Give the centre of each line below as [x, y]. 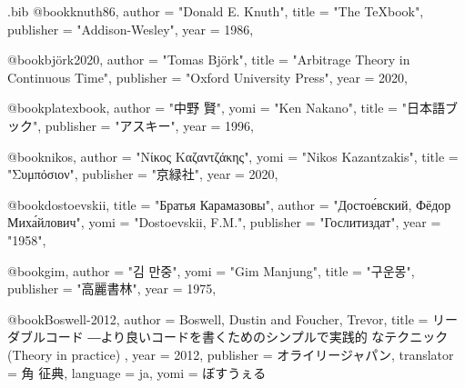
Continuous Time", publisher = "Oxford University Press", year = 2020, [208, 77]
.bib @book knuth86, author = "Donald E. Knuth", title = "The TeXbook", [216, 11]
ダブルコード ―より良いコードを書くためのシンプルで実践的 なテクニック [228, 337]
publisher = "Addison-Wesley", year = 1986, [131, 29]
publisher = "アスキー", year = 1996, [149, 125]
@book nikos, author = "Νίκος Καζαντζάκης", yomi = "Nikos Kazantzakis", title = [233, 156]
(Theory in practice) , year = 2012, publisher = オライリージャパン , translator [231, 354]
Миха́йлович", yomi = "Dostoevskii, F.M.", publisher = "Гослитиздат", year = [224, 222]
